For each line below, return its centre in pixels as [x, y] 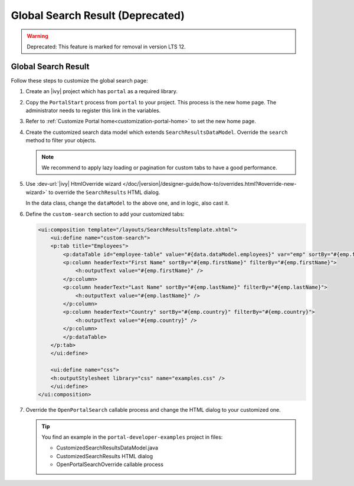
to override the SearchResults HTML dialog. [104, 192]
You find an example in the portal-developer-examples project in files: [132, 437]
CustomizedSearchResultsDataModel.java [107, 448]
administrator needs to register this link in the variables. [93, 111]
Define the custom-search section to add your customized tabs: [105, 214]
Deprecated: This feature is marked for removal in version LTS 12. [106, 47]
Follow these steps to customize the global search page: [79, 80]
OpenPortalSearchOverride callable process [110, 464]
